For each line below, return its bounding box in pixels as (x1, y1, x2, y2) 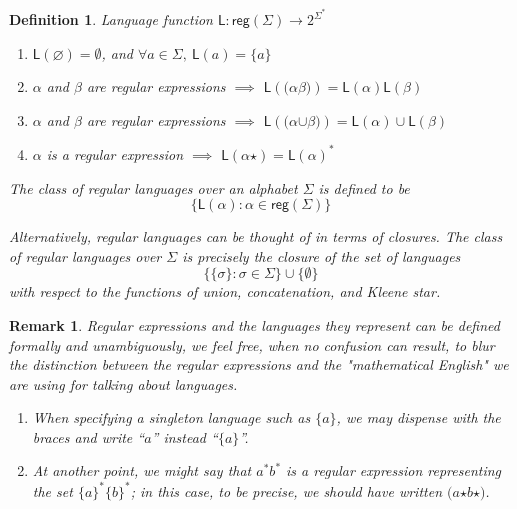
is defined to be (318, 177, 410, 198)
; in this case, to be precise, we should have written (130, 480, 443, 501)
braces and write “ (32, 426, 145, 447)
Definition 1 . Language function (9, 9, 213, 30)
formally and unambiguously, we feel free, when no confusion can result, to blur (9, 334, 495, 355)
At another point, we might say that (32, 460, 252, 481)
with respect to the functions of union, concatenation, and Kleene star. (9, 281, 441, 302)
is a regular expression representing (286, 460, 502, 481)
